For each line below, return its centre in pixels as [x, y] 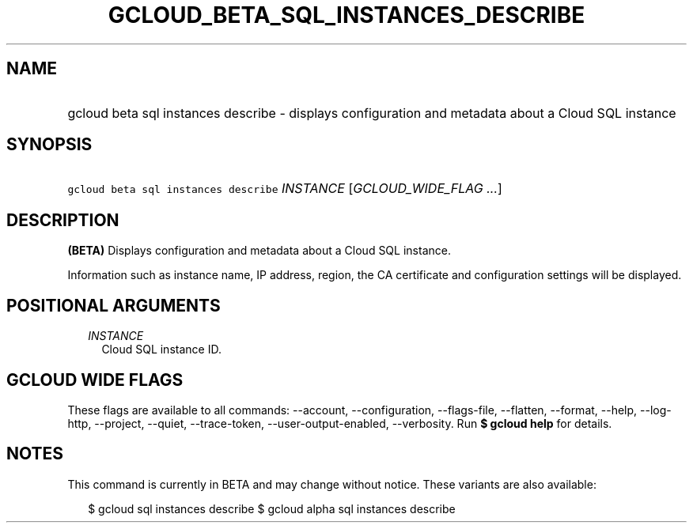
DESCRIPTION [63, 220]
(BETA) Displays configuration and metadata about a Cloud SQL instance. [259, 251]
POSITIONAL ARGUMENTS [114, 305]
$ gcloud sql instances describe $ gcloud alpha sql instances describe [272, 508]
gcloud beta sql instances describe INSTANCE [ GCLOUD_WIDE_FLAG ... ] [285, 189]
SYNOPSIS [49, 145]
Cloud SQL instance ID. [161, 350]
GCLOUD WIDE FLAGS [95, 380]
